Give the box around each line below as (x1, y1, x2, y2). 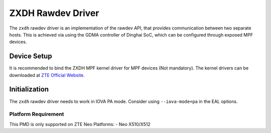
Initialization (9, 85, 49, 93)
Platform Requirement (9, 110, 64, 117)
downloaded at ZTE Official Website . (9, 72, 85, 78)
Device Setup (9, 52, 52, 60)
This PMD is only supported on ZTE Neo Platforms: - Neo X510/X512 (9, 121, 151, 127)
